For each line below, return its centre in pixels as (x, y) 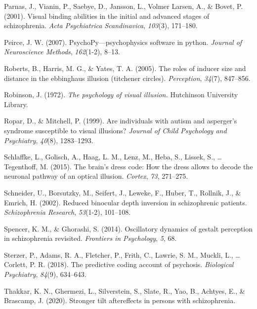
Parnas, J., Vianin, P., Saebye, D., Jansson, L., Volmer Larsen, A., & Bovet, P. (124, 6)
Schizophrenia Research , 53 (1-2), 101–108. (67, 212)
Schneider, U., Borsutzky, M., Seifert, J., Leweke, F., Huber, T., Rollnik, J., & (123, 192)
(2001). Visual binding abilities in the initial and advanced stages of (107, 16)
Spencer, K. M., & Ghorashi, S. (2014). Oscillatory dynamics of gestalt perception (128, 228)
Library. (16, 104)
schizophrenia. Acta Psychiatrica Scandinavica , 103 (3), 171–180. (101, 25)
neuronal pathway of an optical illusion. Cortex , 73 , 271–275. (96, 176)
